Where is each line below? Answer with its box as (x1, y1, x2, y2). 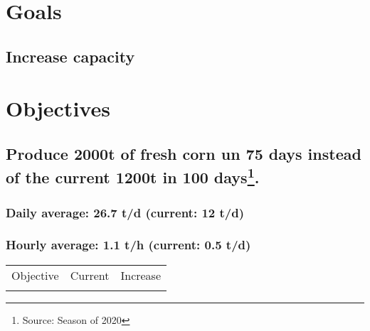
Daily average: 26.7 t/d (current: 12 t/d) (6, 203, 244, 221)
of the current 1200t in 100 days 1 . (6, 163, 260, 188)
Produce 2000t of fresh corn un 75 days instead (6, 142, 361, 164)
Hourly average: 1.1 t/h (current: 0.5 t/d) (6, 236, 251, 254)
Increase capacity (6, 45, 135, 67)
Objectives (6, 94, 110, 123)
